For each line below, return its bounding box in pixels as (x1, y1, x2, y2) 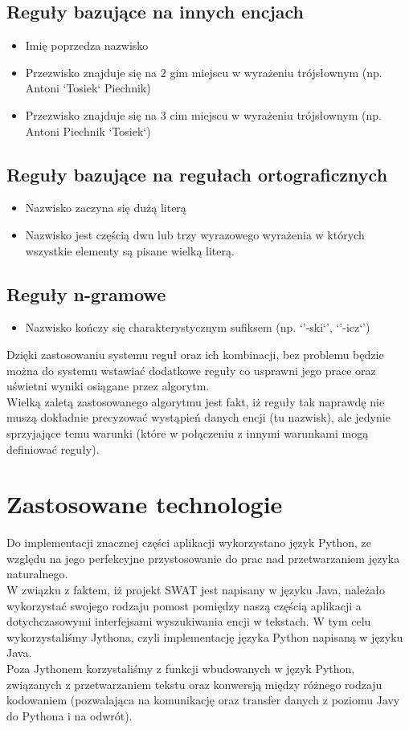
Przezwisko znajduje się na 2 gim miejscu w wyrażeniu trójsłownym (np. (25, 63, 382, 80)
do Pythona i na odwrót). (6, 707, 133, 724)
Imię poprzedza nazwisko (25, 37, 149, 54)
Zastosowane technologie (6, 487, 283, 520)
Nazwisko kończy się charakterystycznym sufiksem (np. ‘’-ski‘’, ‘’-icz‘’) (25, 319, 370, 336)
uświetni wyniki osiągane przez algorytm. (6, 377, 210, 394)
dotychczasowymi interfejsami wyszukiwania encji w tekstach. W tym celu (6, 613, 371, 630)
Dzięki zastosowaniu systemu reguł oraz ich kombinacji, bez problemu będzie (6, 345, 384, 362)
